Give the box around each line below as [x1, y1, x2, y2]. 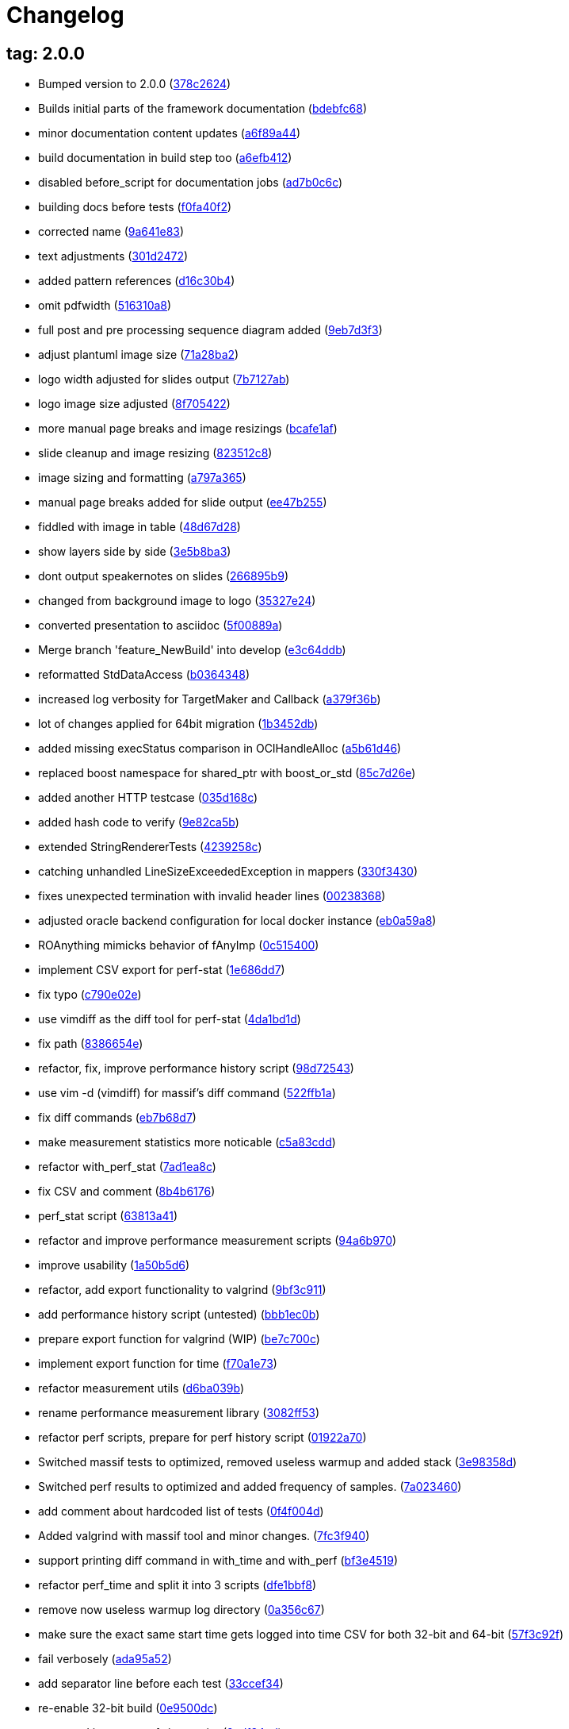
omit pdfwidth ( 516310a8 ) [38, 298, 172, 313]
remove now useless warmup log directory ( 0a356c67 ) [38, 1603, 325, 1617]
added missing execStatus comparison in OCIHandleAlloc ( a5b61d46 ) [38, 741, 402, 756]
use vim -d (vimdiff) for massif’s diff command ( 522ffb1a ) [38, 1086, 336, 1100]
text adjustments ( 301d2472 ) [38, 249, 189, 264]
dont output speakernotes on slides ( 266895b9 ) [38, 569, 288, 583]
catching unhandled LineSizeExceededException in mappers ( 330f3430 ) [38, 864, 418, 879]
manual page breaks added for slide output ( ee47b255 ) [38, 495, 327, 510]
